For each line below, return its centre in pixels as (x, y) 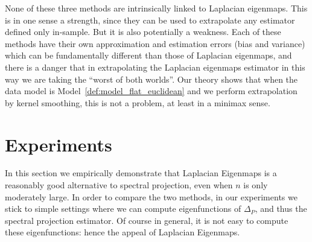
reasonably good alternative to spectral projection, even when (119, 185)
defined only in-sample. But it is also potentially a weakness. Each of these (143, 32)
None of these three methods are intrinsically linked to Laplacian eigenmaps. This (156, 8)
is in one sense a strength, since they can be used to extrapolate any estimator (150, 20)
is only (256, 185)
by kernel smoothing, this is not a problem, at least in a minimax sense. (138, 102)
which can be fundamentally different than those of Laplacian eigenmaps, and (148, 55)
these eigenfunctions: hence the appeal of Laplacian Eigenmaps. (123, 232)
